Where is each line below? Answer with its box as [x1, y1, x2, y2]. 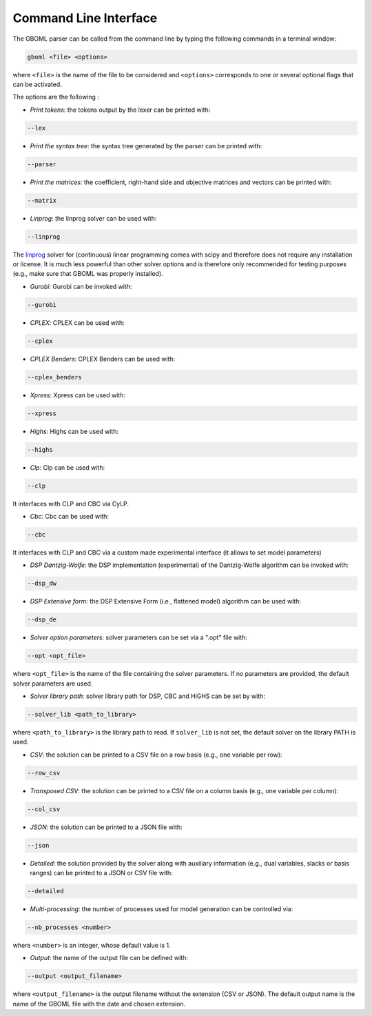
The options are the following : [12, 93, 100, 101]
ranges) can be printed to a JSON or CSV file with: [30, 869, 174, 877]
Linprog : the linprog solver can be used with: [30, 214, 157, 222]
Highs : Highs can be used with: [30, 427, 118, 435]
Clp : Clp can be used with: [30, 463, 105, 472]
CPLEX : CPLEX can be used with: [30, 318, 125, 327]
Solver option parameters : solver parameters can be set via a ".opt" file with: [30, 633, 248, 641]
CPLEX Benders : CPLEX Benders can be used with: [30, 355, 176, 363]
